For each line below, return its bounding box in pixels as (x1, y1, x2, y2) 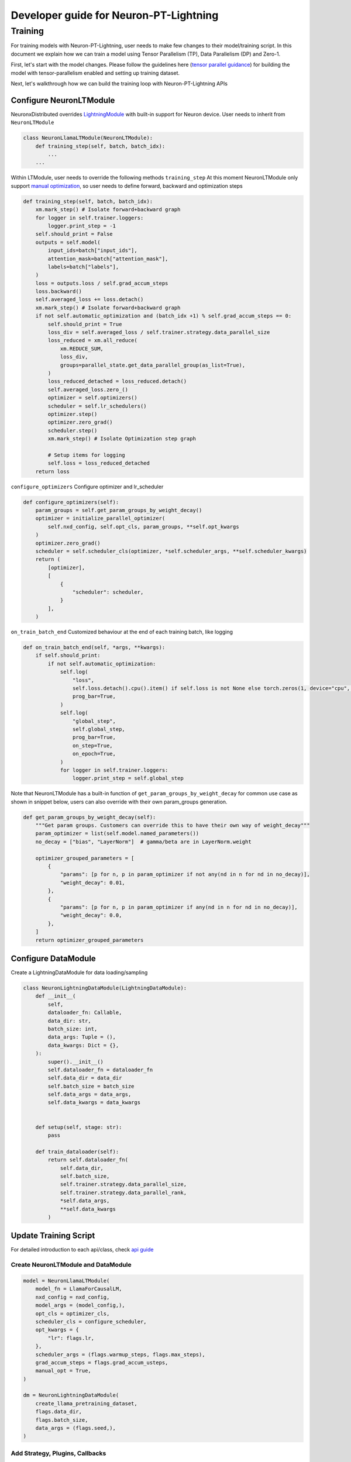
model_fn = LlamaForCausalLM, (35, 1285, 122, 1292)
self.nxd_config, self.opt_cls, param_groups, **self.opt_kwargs (47, 523, 239, 530)
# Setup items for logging (47, 451, 125, 458)
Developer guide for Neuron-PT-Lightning (11, 9, 219, 22)
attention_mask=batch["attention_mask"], (47, 255, 168, 262)
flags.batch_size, (35, 1416, 88, 1423)
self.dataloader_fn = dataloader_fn (47, 1066, 153, 1073)
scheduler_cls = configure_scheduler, (35, 1318, 147, 1325)
